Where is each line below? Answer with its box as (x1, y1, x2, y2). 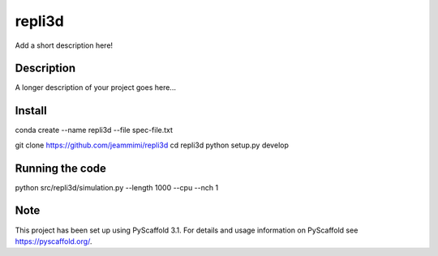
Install (15, 104, 48, 117)
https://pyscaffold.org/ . (15, 236, 92, 246)
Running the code (15, 161, 107, 175)
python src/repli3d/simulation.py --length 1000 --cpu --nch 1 (15, 182, 219, 192)
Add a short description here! (15, 41, 114, 50)
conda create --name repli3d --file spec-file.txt (15, 126, 174, 135)
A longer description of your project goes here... (15, 83, 176, 92)
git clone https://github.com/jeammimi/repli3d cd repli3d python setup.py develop (15, 140, 290, 150)
